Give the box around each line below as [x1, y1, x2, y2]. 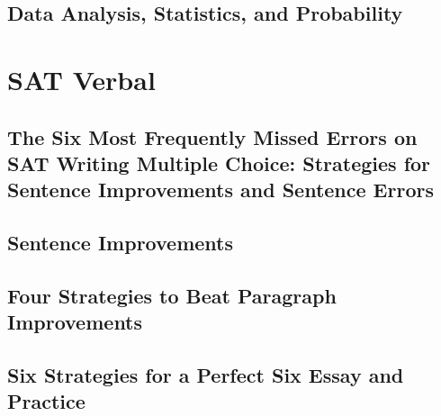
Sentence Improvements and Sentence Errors [7, 176, 434, 203]
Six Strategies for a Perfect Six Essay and [7, 361, 404, 389]
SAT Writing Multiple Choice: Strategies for [7, 149, 431, 176]
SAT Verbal [7, 60, 156, 97]
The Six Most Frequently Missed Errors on [7, 122, 418, 150]
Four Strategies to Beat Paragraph [7, 281, 337, 309]
